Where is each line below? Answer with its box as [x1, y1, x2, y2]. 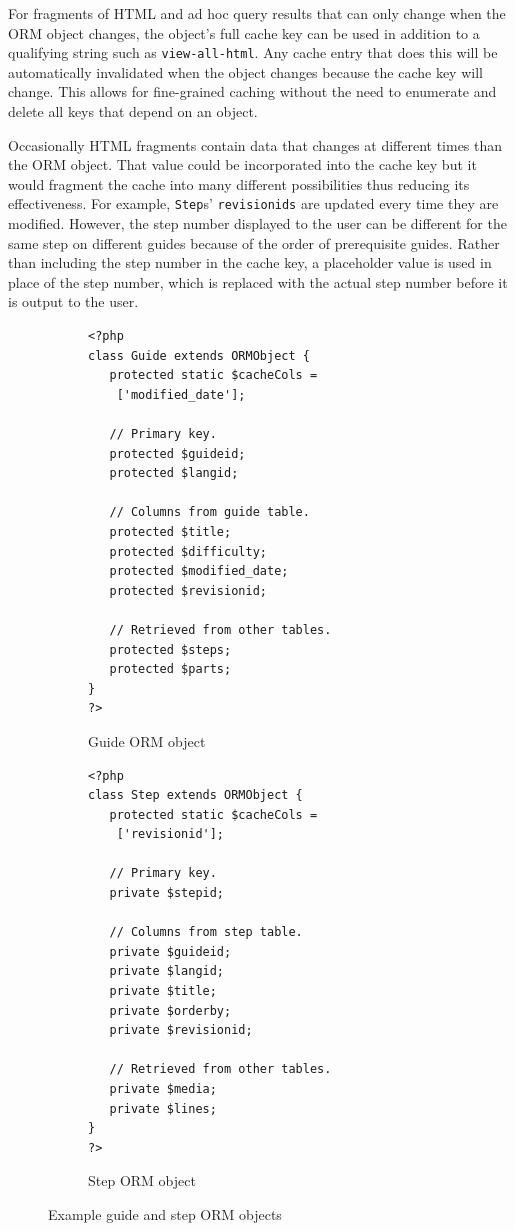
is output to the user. [8, 291, 139, 312]
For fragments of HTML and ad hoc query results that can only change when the [8, 3, 506, 23]
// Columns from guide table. [109, 505, 310, 520]
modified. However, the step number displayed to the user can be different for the [8, 213, 507, 234]
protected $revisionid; [109, 583, 267, 598]
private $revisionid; [109, 1023, 253, 1038]
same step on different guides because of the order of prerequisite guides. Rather [8, 232, 500, 253]
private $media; [109, 1082, 217, 1096]
